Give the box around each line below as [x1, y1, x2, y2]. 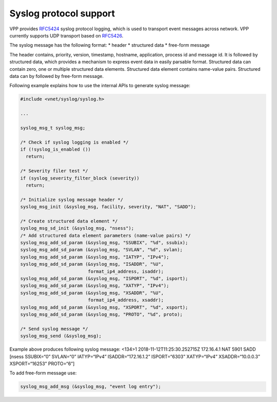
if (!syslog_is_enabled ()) [20, 147, 91, 152]
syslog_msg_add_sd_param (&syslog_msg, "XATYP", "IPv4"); [20, 283, 169, 289]
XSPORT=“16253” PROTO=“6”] [9, 360, 75, 367]
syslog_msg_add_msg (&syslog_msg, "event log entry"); [20, 384, 161, 390]
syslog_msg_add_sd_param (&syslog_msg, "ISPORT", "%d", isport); [20, 276, 188, 282]
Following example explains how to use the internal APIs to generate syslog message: [9, 83, 191, 89]
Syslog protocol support [9, 8, 115, 19]
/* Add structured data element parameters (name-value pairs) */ [20, 232, 191, 238]
